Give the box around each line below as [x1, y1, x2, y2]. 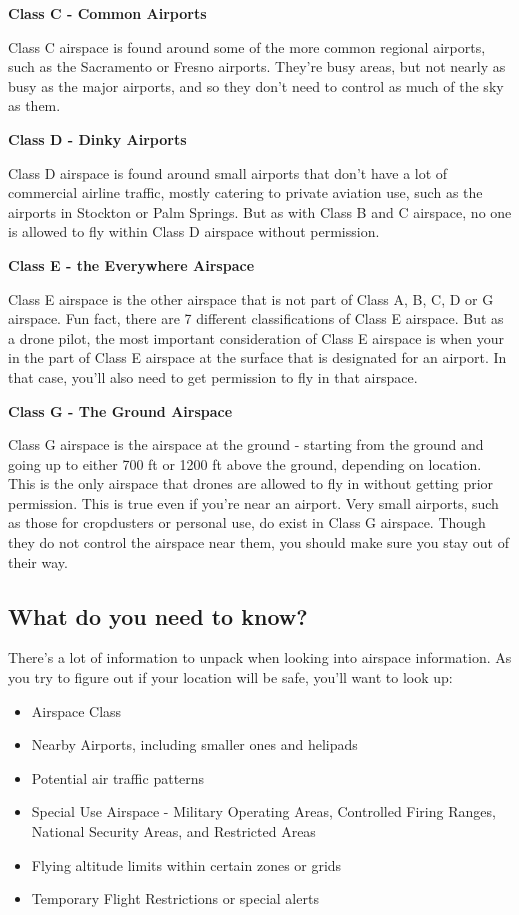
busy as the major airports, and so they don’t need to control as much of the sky [8, 75, 504, 96]
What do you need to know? [8, 600, 308, 631]
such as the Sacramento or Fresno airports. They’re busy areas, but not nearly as [8, 56, 506, 77]
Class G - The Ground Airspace [8, 400, 233, 421]
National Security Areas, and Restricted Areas [31, 821, 316, 842]
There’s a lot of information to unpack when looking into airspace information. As [8, 647, 512, 668]
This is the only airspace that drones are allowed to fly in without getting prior [8, 473, 494, 494]
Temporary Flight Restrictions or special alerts [31, 888, 319, 909]
